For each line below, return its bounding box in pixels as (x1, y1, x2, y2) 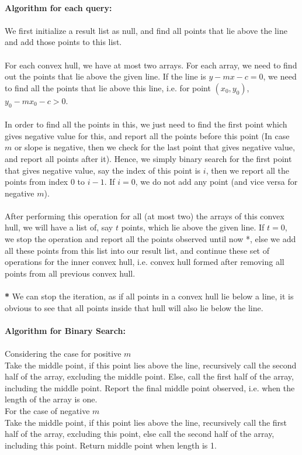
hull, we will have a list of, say (5, 221, 113, 233)
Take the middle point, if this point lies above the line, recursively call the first (5, 416, 287, 428)
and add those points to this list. (5, 36, 122, 48)
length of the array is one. (5, 393, 98, 405)
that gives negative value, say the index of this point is (5, 164, 201, 176)
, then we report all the (206, 164, 290, 176)
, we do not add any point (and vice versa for (135, 175, 298, 188)
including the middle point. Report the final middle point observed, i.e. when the (5, 381, 295, 394)
